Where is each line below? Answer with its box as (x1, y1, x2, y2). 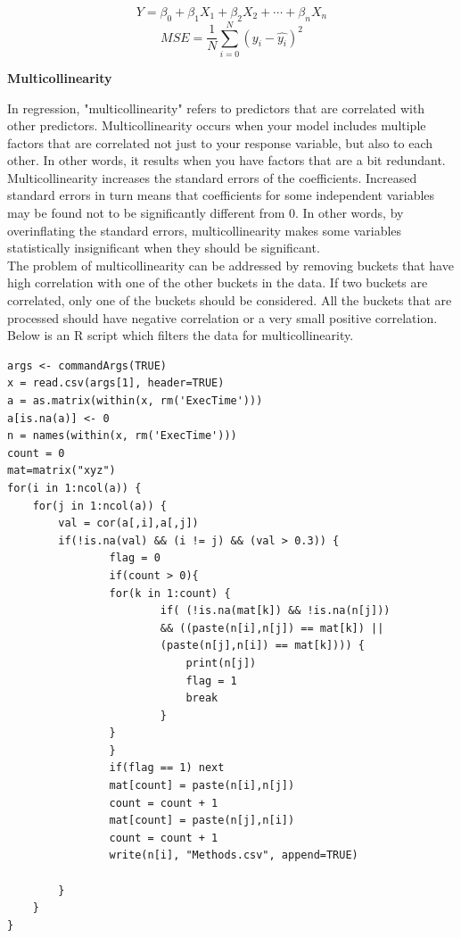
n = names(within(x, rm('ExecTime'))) (7, 429, 237, 443)
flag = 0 (109, 552, 161, 565)
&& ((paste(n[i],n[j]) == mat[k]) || (160, 621, 384, 635)
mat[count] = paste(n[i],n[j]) (109, 779, 295, 793)
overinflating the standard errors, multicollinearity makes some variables (7, 220, 402, 239)
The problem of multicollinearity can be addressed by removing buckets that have (7, 255, 454, 274)
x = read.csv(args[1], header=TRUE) (7, 377, 225, 390)
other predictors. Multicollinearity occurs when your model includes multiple (7, 116, 426, 135)
